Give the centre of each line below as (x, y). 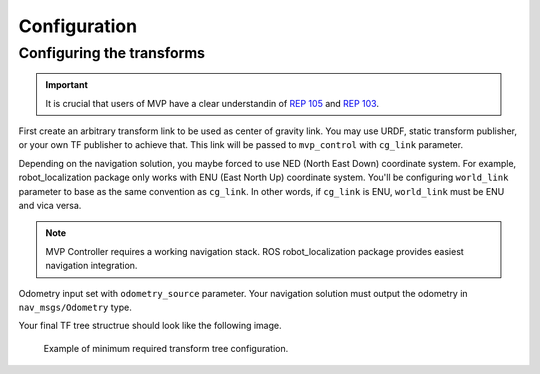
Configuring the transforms (111, 53)
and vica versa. (50, 205)
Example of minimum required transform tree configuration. (166, 348)
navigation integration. (91, 266)
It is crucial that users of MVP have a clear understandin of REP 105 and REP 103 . (212, 103)
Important (67, 85)
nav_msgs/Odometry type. (75, 307)
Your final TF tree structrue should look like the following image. (150, 326)
